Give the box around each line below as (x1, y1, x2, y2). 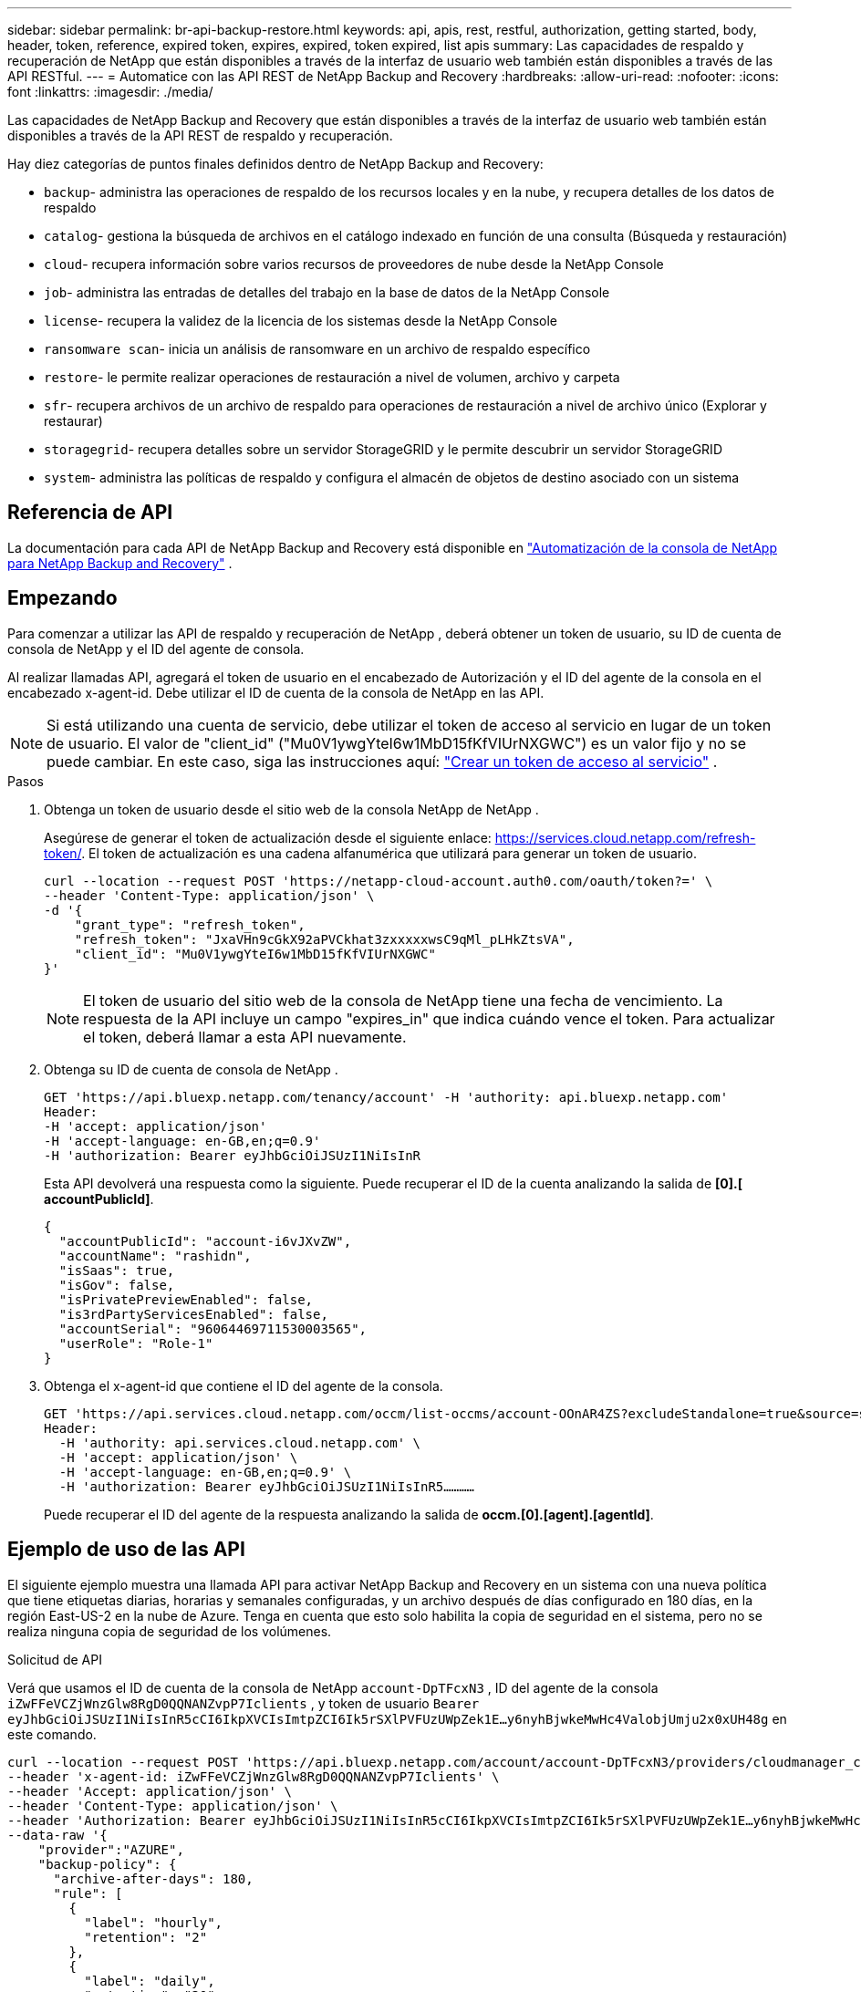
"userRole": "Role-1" (58, 1335, 213, 1351)
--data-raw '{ (7, 1827, 108, 1842)
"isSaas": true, (58, 1262, 175, 1278)
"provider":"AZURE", (37, 1842, 184, 1857)
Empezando (7, 586, 118, 610)
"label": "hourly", (84, 1914, 223, 1930)
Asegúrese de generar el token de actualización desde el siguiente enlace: (44, 829, 492, 846)
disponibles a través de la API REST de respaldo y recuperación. (7, 128, 393, 143)
